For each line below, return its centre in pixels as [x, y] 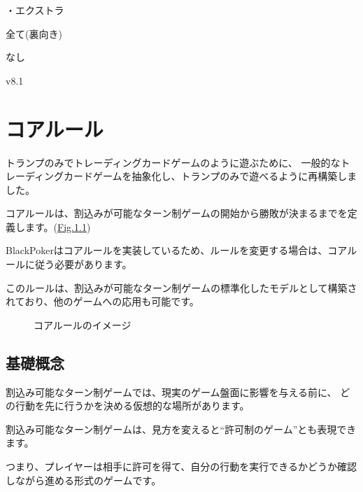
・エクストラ [35, 10]
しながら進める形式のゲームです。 [84, 480]
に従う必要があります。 [78, 264]
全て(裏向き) [34, 33]
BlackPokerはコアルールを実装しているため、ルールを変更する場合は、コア [177, 250]
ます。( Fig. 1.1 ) [58, 226]
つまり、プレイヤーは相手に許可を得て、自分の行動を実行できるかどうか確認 [181, 466]
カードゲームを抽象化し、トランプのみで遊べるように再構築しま [211, 176]
